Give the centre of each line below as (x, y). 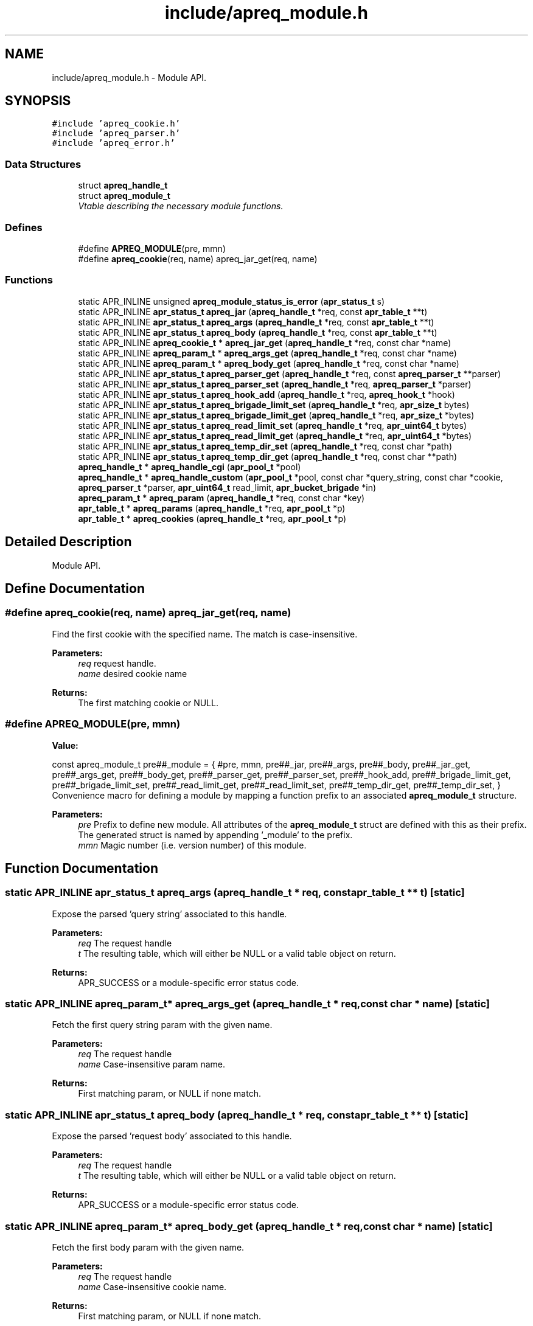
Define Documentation (75, 588)
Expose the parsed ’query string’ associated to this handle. (169, 914)
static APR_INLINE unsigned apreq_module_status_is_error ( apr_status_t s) (231, 301)
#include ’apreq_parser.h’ (116, 134)
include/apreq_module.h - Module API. (129, 77)
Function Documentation (82, 868)
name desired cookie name (133, 673)
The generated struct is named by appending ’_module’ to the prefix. (215, 835)
